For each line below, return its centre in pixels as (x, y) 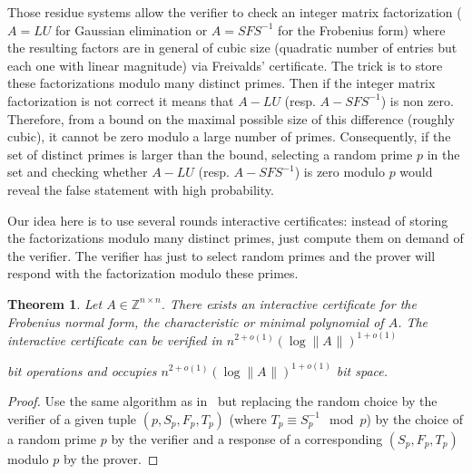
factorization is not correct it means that (121, 100)
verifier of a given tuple (72, 418)
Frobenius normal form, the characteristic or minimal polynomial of (196, 321)
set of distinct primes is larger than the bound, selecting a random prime (210, 154)
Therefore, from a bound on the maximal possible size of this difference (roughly (231, 118)
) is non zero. (417, 100)
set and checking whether (78, 172)
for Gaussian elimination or (131, 29)
